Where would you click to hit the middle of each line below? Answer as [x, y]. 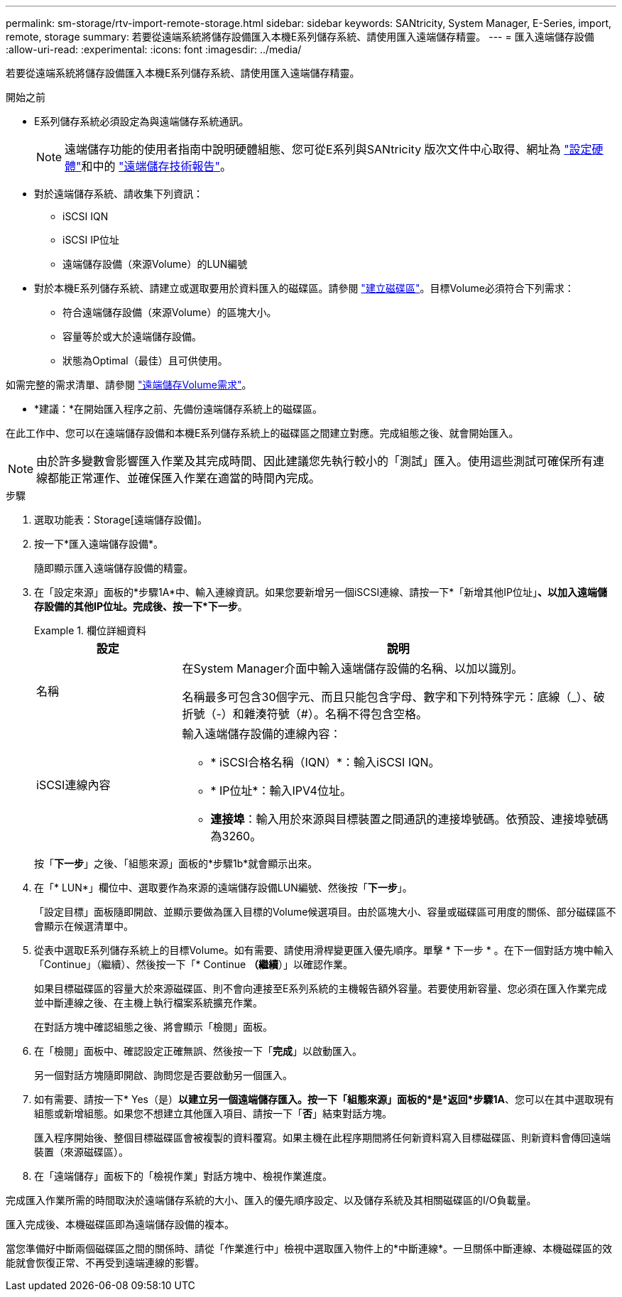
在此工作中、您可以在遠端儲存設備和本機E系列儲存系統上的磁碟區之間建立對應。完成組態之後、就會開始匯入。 [262, 433]
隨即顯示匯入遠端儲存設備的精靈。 [114, 568]
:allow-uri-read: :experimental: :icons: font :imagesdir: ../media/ [154, 49]
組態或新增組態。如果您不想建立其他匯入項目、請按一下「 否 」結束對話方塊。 [213, 1113]
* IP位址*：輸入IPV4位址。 [281, 791]
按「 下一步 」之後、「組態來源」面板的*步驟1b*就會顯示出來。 [176, 863]
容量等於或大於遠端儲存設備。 [132, 336]
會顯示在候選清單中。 [84, 926]
